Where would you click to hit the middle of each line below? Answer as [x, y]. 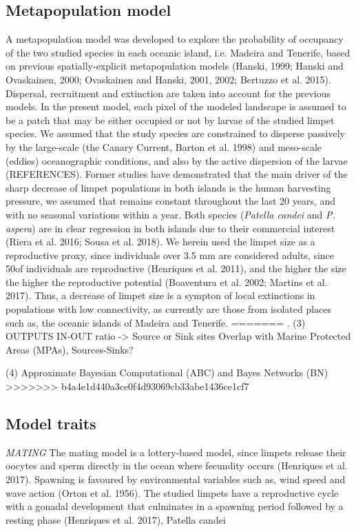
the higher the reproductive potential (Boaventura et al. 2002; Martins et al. [167, 282]
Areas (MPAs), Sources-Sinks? [70, 349]
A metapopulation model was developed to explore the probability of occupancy [175, 39]
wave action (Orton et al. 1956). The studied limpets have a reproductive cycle [172, 492]
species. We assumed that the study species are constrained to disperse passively [175, 133]
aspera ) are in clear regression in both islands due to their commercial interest [170, 228]
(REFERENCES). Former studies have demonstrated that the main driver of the [177, 174]
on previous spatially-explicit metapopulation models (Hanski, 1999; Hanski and [175, 66]
